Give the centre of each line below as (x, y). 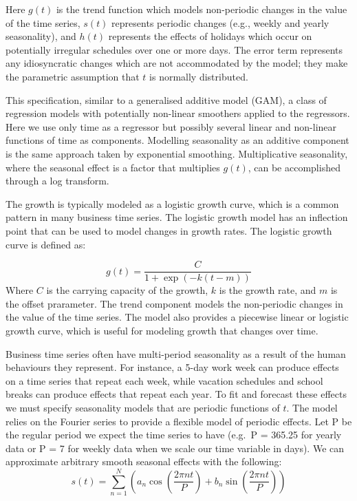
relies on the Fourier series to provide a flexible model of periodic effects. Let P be (179, 421)
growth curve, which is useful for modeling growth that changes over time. (162, 330)
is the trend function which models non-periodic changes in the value (202, 9)
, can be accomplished (294, 167)
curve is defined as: (46, 244)
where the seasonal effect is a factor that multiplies (113, 167)
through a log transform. (57, 181)
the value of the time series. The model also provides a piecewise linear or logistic (177, 317)
